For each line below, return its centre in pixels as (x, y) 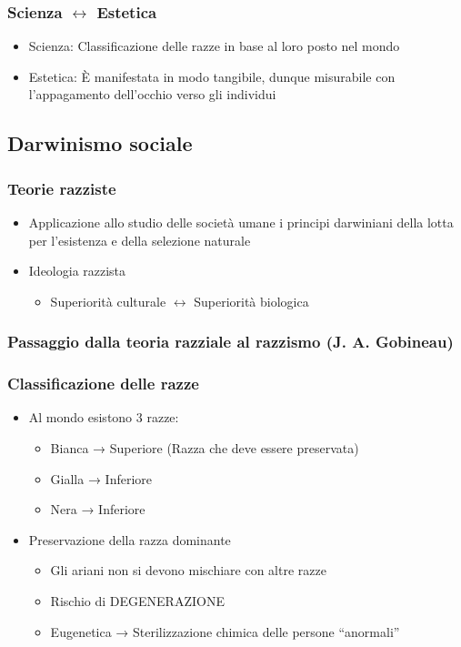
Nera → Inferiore (98, 509)
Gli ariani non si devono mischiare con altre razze (188, 570)
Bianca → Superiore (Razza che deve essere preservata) (205, 448)
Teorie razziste (62, 188)
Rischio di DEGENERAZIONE (137, 601)
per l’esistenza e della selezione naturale (140, 240)
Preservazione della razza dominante (130, 539)
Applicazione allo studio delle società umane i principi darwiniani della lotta (241, 222)
